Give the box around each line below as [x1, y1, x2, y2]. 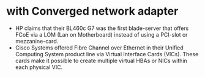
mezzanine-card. [15, 37, 59, 45]
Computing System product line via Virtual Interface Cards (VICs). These [15, 50, 199, 57]
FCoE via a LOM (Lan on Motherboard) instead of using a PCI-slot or [15, 31, 188, 38]
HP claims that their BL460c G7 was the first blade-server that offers [15, 24, 189, 32]
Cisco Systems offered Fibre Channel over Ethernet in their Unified [15, 44, 184, 51]
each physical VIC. [15, 63, 63, 71]
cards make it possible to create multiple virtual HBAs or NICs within [15, 57, 188, 64]
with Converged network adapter [6, 4, 179, 18]
